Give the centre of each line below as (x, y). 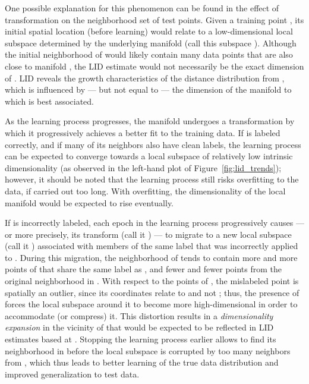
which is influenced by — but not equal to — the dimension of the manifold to (148, 89)
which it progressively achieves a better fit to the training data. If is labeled (143, 132)
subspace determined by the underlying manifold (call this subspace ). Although (151, 43)
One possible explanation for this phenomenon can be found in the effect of (142, 8)
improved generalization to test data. (72, 374)
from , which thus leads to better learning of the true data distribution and (142, 362)
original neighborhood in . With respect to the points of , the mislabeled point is (152, 281)
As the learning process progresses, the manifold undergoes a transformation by (150, 121)
